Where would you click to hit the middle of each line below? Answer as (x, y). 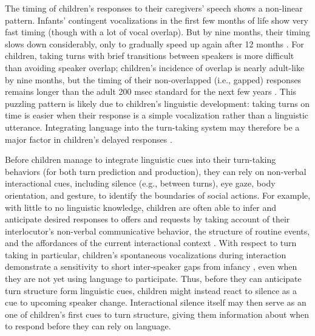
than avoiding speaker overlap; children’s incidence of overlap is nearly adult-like (155, 67)
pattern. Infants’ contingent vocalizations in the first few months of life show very (157, 20)
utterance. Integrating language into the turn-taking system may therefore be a (152, 127)
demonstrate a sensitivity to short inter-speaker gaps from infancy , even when (151, 266)
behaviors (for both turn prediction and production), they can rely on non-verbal (156, 171)
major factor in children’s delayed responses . (89, 139)
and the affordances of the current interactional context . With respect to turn (151, 243)
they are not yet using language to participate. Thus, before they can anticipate (153, 279)
